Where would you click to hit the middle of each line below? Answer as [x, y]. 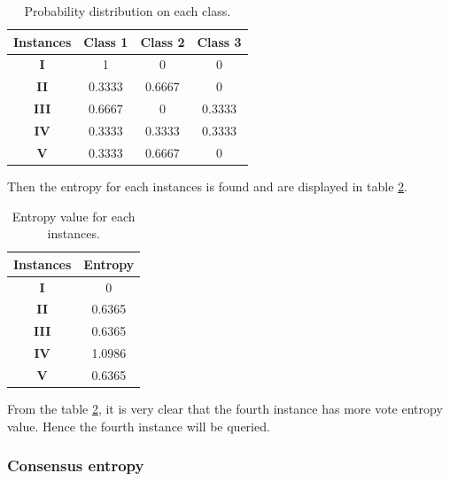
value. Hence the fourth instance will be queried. [139, 426]
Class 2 [163, 41]
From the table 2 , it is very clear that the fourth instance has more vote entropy [225, 408]
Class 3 [219, 41]
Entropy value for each [74, 216]
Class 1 [106, 41]
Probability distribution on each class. [128, 11]
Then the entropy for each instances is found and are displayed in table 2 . [207, 186]
